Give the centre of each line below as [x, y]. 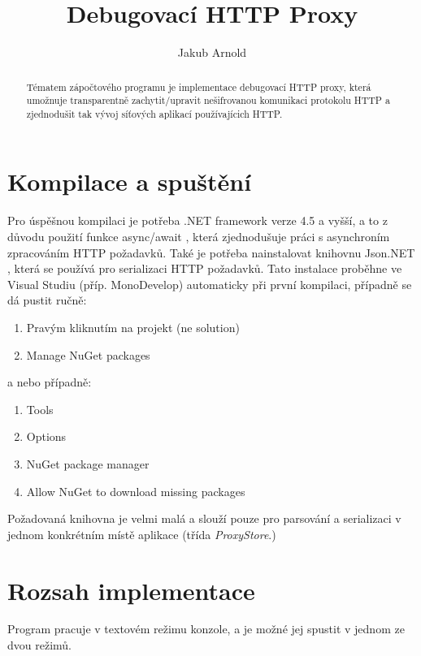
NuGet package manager [88, 463]
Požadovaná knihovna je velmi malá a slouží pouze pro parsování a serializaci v [204, 518]
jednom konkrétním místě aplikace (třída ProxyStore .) [142, 534]
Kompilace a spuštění [130, 181]
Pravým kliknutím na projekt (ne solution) [133, 327]
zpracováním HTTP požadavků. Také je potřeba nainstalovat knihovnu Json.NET [211, 252]
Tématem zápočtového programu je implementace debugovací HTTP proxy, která [199, 86]
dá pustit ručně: [47, 300]
